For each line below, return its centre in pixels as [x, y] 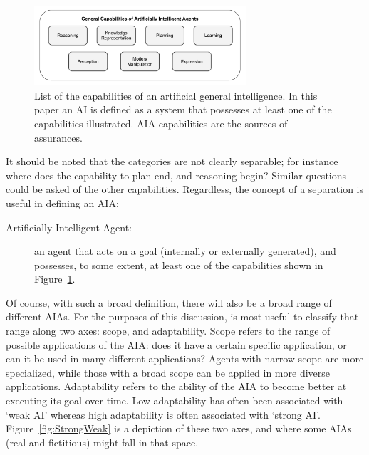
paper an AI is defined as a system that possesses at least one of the [183, 109]
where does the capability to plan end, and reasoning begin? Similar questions [176, 175]
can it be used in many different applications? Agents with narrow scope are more [185, 359]
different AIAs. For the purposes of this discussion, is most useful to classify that [182, 317]
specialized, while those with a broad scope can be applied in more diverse [168, 372]
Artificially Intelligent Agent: [69, 227]
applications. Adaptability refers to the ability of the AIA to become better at [176, 386]
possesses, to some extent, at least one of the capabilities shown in [179, 265]
